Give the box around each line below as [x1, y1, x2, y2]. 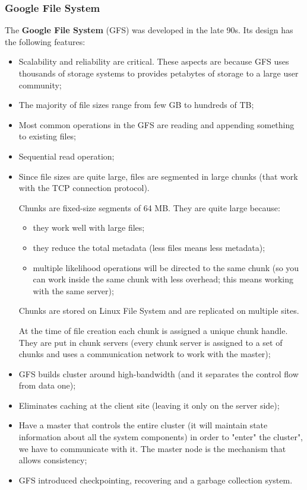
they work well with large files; [33, 221, 145, 234]
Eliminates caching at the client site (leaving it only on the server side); [18, 399, 280, 411]
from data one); [18, 379, 76, 392]
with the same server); [33, 284, 114, 297]
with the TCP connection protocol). [18, 182, 150, 194]
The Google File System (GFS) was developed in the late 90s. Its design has [5, 24, 293, 36]
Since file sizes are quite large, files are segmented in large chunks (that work [18, 170, 298, 182]
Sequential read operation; [18, 149, 115, 162]
